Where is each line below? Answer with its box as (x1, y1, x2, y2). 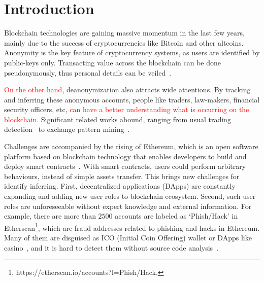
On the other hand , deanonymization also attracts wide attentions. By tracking (4, 84, 251, 95)
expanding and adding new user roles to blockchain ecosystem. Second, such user (4, 191, 256, 201)
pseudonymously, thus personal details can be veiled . (4, 67, 172, 78)
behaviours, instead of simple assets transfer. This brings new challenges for (4, 170, 240, 181)
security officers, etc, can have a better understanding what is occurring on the (4, 104, 249, 115)
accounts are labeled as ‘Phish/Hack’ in (115, 210, 238, 221)
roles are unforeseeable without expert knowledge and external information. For (4, 200, 252, 211)
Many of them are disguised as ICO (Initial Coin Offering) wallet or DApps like (4, 232, 252, 243)
